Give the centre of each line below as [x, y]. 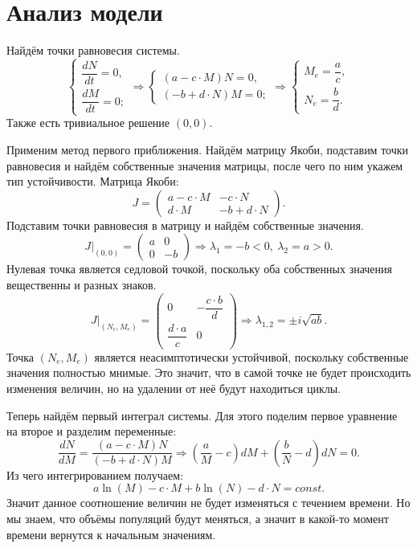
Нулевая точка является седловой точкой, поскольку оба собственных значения [199, 269]
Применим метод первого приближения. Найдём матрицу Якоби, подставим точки [208, 149]
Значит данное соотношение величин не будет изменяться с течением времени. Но [208, 503]
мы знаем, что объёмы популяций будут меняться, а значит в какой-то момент [198, 518]
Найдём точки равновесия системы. [93, 50]
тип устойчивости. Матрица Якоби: [93, 181]
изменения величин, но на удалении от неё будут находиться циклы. [174, 388]
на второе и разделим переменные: [92, 431]
